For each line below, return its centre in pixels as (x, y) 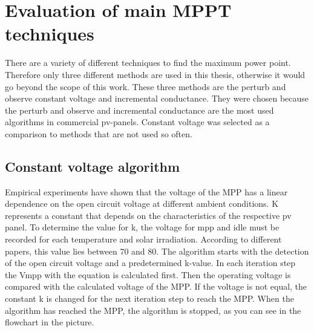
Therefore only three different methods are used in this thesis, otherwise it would (155, 74)
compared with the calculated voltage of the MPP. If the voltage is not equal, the (156, 286)
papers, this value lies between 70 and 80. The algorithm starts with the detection (157, 251)
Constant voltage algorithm (93, 166)
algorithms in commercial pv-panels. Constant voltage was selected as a (137, 122)
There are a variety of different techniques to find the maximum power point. (148, 63)
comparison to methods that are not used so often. (99, 133)
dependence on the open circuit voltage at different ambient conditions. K (142, 203)
